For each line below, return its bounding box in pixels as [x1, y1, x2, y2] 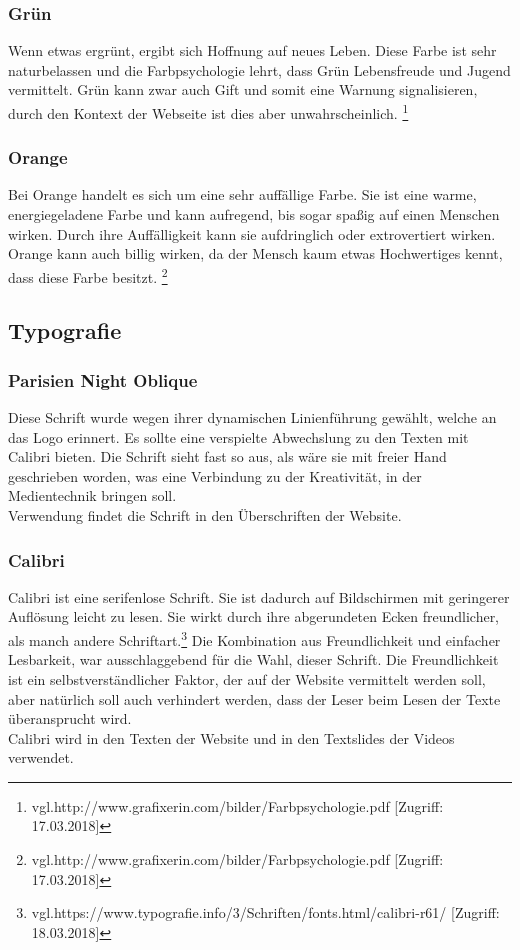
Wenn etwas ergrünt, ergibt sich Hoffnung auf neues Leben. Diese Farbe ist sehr [8, 40, 497, 61]
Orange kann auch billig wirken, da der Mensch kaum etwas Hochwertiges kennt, [8, 243, 503, 264]
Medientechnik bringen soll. [8, 485, 177, 506]
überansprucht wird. [8, 708, 132, 729]
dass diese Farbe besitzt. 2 [8, 263, 168, 287]
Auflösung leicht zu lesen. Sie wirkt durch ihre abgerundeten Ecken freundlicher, [8, 606, 500, 627]
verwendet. [8, 747, 74, 768]
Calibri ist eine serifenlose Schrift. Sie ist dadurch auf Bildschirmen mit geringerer [8, 586, 510, 607]
